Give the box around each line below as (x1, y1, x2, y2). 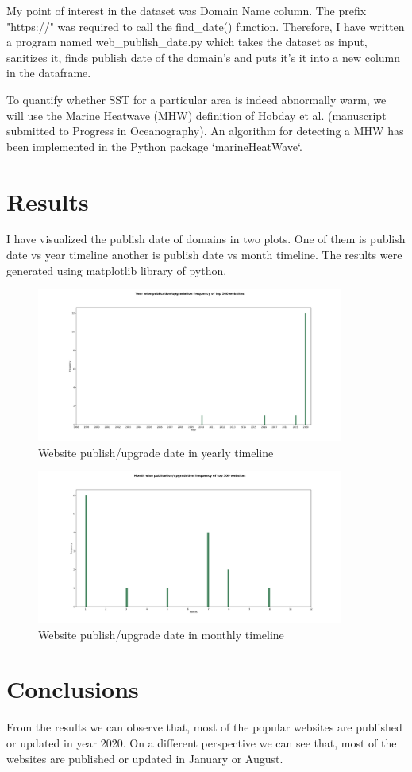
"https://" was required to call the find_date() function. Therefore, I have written (6, 17, 405, 34)
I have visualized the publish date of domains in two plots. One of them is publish (6, 231, 406, 247)
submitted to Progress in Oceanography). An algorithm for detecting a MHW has (6, 122, 404, 139)
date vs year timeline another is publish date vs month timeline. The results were (6, 246, 402, 263)
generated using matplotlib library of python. (6, 262, 227, 278)
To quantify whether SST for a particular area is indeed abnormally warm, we (6, 91, 387, 107)
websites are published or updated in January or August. (6, 750, 283, 766)
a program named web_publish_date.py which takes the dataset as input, (6, 33, 368, 50)
